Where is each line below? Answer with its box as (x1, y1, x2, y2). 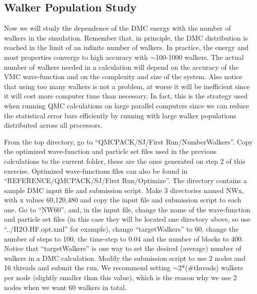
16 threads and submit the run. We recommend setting (4, 262, 171, 273)
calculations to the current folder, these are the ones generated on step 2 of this (4, 155, 246, 166)
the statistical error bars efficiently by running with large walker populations (4, 110, 236, 120)
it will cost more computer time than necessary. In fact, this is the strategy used (4, 91, 248, 101)
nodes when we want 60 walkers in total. (4, 282, 127, 292)
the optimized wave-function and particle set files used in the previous (4, 146, 216, 156)
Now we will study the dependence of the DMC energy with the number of (4, 23, 231, 33)
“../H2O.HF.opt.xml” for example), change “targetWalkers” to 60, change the (4, 224, 239, 234)
